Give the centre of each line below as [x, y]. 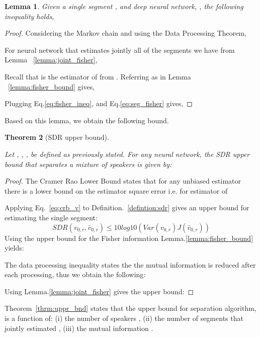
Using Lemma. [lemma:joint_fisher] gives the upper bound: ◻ [99, 291]
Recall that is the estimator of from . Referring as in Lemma [98, 76]
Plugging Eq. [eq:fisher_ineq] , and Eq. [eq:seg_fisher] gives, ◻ [99, 103]
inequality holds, [29, 16]
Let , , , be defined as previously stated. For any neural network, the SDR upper [127, 154]
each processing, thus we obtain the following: [75, 274]
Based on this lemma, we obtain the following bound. [87, 120]
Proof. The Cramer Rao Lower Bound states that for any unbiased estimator [123, 181]
